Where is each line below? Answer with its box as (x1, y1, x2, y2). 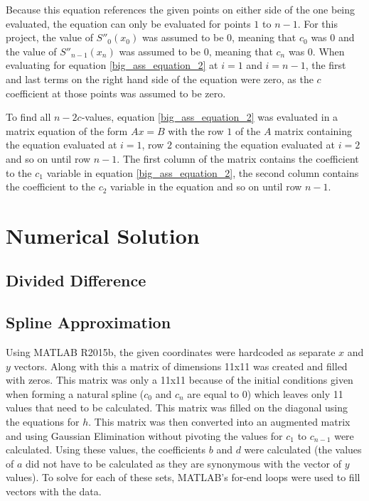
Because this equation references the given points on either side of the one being (6, 2, 355, 16)
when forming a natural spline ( (6, 386, 144, 401)
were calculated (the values (244, 442, 362, 457)
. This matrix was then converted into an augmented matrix (88, 414, 351, 429)
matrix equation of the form (6, 123, 128, 138)
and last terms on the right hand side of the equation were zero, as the (6, 71, 314, 86)
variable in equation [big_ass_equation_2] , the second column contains (46, 165, 359, 180)
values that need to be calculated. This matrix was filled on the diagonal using (6, 400, 348, 415)
